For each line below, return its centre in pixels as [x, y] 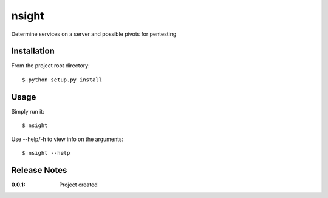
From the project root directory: [51, 66]
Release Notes [39, 170]
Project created [78, 185]
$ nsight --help [46, 153]
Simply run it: [28, 111]
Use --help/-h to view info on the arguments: [67, 139]
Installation [33, 51]
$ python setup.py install [62, 80]
